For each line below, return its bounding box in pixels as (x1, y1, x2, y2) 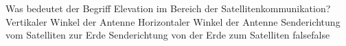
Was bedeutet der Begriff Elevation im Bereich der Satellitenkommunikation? (5, 1, 331, 15)
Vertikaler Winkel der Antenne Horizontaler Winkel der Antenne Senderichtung (5, 14, 341, 28)
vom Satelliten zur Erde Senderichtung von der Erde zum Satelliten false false (5, 28, 330, 42)
